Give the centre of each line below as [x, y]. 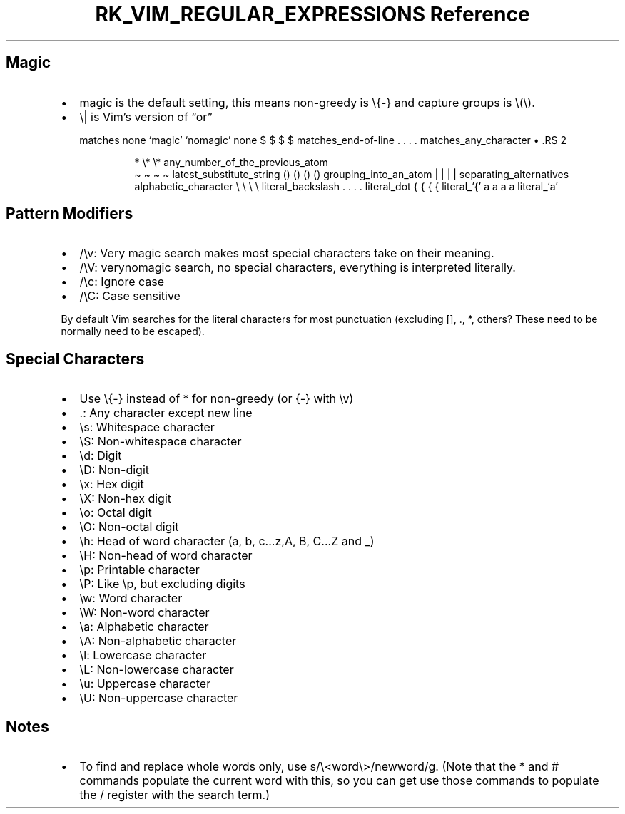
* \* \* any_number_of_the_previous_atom [231, 162]
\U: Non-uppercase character [159, 698]
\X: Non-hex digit [126, 499]
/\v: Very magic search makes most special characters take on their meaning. [287, 253]
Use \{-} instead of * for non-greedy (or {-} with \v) [217, 399]
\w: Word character [131, 598]
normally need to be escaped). [133, 331]
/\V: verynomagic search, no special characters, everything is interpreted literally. [298, 268]
